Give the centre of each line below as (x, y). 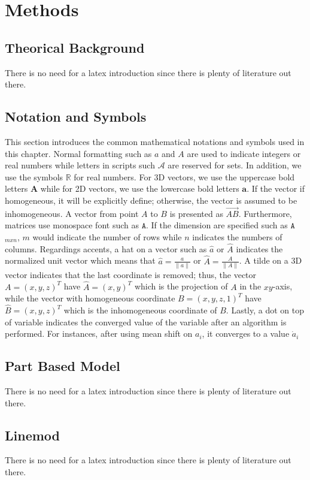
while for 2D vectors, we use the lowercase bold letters (140, 188)
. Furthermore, (265, 213)
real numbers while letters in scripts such (80, 165)
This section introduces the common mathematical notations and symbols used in (155, 141)
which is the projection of (181, 286)
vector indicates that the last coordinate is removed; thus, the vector (131, 274)
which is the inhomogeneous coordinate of (140, 310)
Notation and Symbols (76, 117)
